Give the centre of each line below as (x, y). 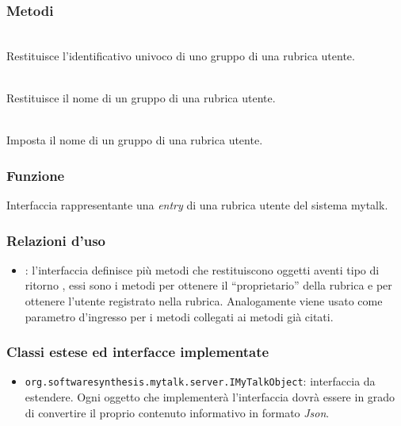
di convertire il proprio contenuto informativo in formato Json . (177, 412)
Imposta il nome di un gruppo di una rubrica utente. (135, 140)
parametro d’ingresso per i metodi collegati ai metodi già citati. (179, 316)
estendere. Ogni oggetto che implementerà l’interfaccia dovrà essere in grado (210, 397)
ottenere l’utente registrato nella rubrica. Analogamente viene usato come (204, 301)
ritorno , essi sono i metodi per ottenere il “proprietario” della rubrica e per (208, 285)
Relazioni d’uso (56, 240)
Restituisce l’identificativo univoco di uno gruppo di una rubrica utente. (181, 55)
